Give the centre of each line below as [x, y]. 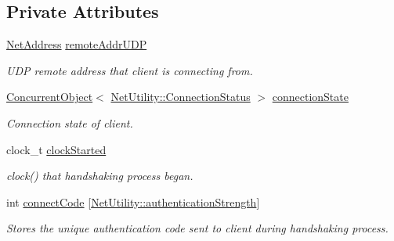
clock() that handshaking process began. [100, 176]
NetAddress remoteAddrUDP [77, 44]
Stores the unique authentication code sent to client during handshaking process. [197, 228]
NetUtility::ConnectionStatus [181, 97]
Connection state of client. [70, 122]
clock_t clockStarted [56, 149]
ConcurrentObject [50, 97]
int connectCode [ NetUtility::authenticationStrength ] [133, 201]
